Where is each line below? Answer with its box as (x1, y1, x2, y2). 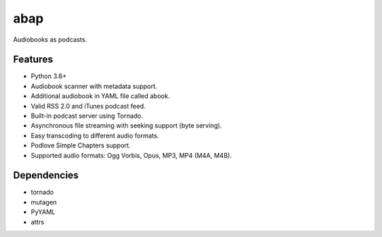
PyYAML (30, 208, 56, 217)
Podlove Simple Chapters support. (30, 141, 131, 150)
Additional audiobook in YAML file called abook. (30, 92, 170, 100)
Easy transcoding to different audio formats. (30, 131, 159, 140)
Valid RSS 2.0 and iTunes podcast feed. (30, 102, 146, 110)
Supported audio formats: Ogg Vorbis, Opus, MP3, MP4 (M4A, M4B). (30, 151, 233, 159)
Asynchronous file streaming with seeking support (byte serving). (30, 121, 222, 130)
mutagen (30, 197, 57, 206)
